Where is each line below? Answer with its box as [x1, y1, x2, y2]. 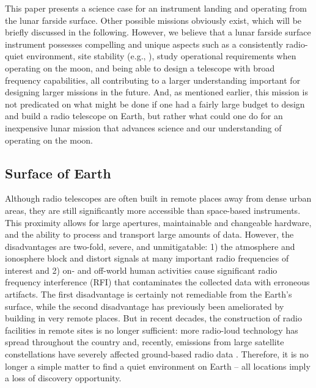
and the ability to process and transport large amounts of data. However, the [5, 228, 294, 241]
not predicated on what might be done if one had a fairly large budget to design [5, 97, 305, 110]
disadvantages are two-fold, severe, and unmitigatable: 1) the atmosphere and [5, 240, 295, 252]
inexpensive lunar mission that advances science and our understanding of [5, 121, 282, 134]
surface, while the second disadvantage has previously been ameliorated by [5, 299, 284, 312]
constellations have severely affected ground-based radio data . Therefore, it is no [5, 348, 309, 361]
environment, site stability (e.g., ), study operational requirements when [26, 49, 296, 62]
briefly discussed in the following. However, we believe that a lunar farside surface [5, 26, 311, 38]
